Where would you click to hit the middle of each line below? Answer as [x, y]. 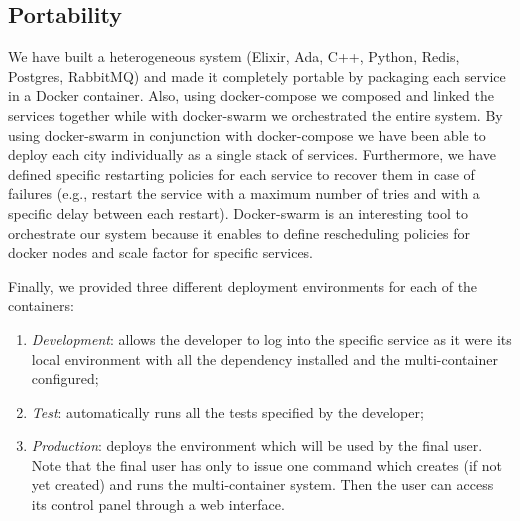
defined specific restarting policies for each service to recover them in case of [241, 173]
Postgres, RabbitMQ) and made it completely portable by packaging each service [257, 75]
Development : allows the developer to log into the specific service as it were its [271, 338]
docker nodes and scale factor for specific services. [161, 252]
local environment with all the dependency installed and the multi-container [264, 358]
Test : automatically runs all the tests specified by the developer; [227, 411]
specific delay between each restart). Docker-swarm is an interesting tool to [238, 212]
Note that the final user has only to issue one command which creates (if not [266, 464]
